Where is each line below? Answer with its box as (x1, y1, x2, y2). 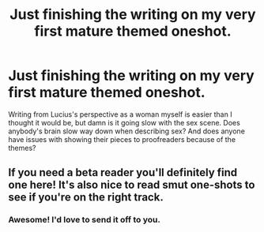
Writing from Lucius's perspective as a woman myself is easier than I (8, 109, 232, 119)
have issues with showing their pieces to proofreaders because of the (8, 134, 236, 144)
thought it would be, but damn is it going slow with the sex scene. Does (8, 118, 241, 127)
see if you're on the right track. (8, 191, 164, 204)
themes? (8, 143, 36, 152)
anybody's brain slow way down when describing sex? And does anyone (8, 126, 245, 136)
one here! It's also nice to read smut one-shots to (8, 178, 255, 192)
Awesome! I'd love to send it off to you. (8, 215, 160, 226)
